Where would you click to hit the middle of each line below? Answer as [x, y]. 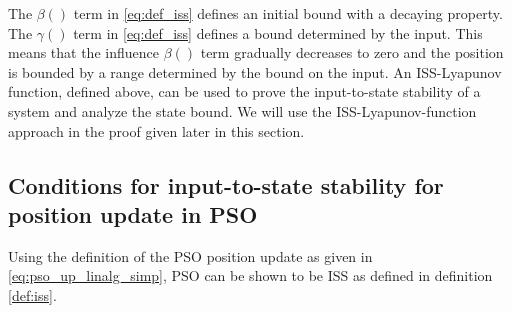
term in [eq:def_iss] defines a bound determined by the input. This [278, 32]
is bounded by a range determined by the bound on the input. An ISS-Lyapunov [255, 71]
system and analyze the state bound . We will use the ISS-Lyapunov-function [242, 110]
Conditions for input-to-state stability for [226, 184]
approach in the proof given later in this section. [156, 130]
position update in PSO [133, 213]
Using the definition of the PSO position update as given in [190, 255]
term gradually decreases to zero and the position [352, 52]
